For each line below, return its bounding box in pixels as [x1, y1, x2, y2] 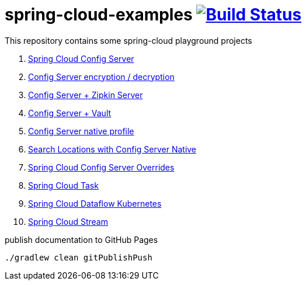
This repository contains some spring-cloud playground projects [5, 35, 252, 46]
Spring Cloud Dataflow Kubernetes [28, 198, 162, 208]
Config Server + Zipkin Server [28, 89, 143, 100]
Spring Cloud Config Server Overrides [28, 162, 175, 172]
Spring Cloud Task [28, 180, 99, 190]
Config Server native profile [28, 126, 134, 136]
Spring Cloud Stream [28, 216, 108, 227]
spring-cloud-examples [5, 5, 193, 25]
